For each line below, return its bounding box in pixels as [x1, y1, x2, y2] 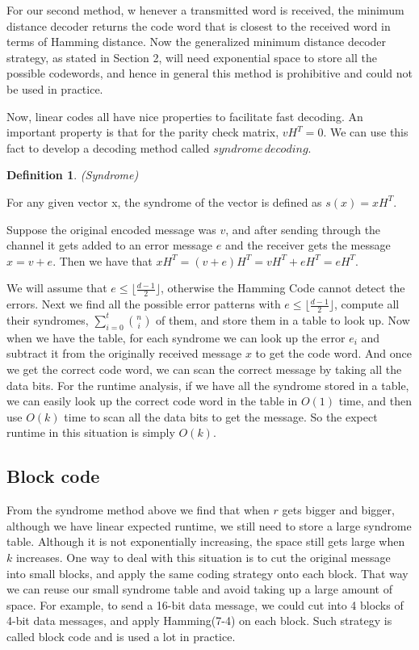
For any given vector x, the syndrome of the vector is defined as [6, 193, 322, 210]
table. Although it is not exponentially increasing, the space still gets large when [6, 533, 405, 550]
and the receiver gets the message [224, 237, 391, 254]
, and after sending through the [225, 220, 381, 237]
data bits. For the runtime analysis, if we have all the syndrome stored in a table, [6, 376, 409, 393]
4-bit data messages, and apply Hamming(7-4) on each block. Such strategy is [6, 612, 392, 629]
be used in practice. [6, 80, 103, 97]
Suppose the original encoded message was [6, 220, 216, 237]
